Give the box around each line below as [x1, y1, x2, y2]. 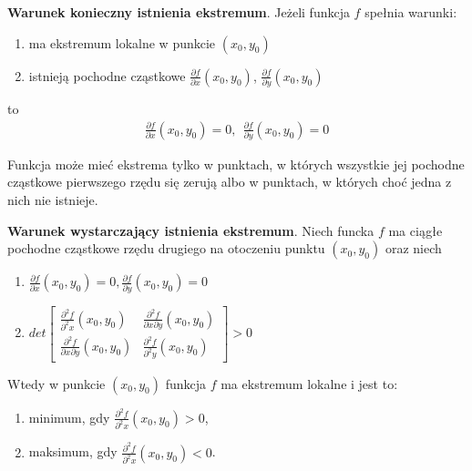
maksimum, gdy [28, 442, 118, 461]
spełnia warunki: [364, 3, 457, 21]
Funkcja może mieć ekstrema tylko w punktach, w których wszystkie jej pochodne [7, 154, 465, 173]
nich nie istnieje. [7, 190, 98, 210]
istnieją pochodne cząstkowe [28, 66, 186, 85]
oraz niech [385, 239, 442, 258]
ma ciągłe [388, 220, 443, 240]
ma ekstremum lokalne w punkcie [28, 33, 216, 52]
